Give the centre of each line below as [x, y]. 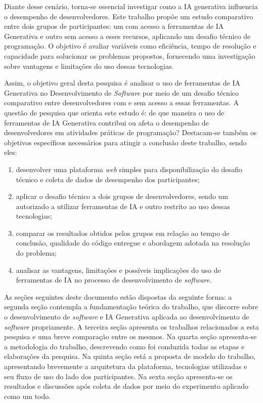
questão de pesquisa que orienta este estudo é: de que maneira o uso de [114, 112]
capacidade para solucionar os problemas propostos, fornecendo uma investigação [130, 55]
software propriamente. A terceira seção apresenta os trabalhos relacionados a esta [131, 326]
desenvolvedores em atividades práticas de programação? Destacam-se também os [130, 132]
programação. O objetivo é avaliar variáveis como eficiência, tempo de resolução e [130, 46]
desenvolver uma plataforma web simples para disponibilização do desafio [129, 169]
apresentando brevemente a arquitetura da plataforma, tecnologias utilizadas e [126, 366]
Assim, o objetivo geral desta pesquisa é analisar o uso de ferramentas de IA [122, 83]
